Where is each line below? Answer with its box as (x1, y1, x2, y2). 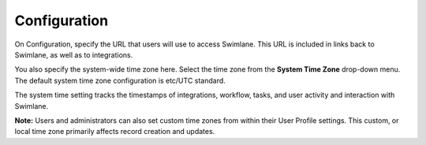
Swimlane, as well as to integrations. (14, 50, 133, 59)
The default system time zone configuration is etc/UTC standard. (14, 76, 226, 85)
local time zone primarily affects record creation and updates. (14, 127, 215, 136)
